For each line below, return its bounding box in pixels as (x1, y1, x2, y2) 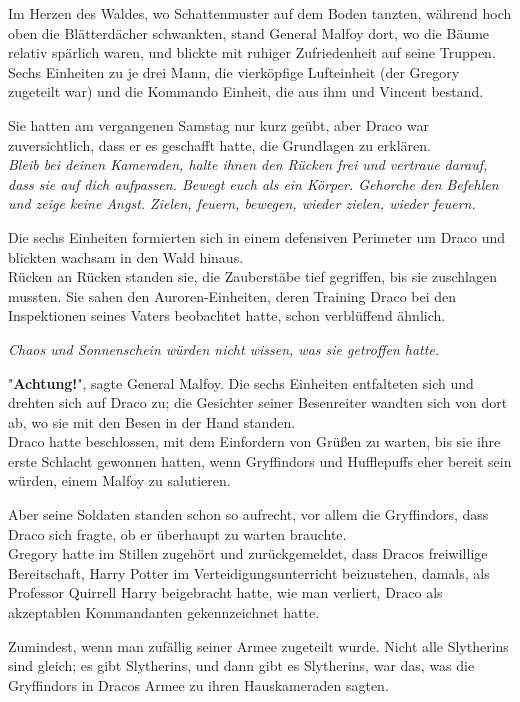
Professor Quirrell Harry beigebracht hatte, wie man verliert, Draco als (8, 582, 443, 603)
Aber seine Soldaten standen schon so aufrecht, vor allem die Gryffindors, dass (8, 504, 489, 525)
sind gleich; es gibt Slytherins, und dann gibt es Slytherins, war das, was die (8, 655, 475, 676)
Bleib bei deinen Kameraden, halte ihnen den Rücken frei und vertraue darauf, (8, 154, 488, 175)
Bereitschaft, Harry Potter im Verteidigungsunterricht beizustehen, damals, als (8, 562, 490, 583)
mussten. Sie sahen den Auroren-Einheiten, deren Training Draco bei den (8, 285, 457, 306)
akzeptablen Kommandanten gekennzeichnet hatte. (8, 602, 320, 623)
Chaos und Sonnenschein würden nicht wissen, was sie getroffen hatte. (8, 338, 440, 359)
